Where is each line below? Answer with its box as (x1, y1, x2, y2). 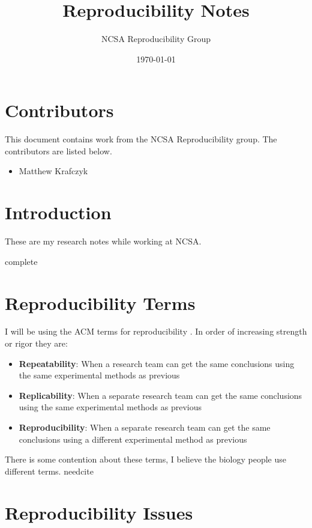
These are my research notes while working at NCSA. (5, 235, 202, 247)
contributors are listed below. (5, 144, 112, 157)
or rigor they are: (5, 337, 68, 350)
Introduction (5, 200, 112, 225)
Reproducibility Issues (5, 500, 193, 524)
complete (5, 255, 38, 267)
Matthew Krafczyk (19, 165, 88, 177)
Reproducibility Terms (5, 290, 196, 315)
